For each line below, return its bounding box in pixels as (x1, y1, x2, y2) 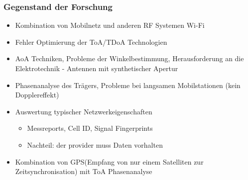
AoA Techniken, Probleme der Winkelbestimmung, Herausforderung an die (15, 53, 244, 64)
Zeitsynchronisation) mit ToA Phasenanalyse (15, 166, 152, 177)
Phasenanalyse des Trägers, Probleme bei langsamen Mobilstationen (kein (15, 80, 241, 90)
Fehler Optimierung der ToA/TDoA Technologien (15, 36, 167, 47)
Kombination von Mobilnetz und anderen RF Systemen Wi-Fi (15, 20, 205, 30)
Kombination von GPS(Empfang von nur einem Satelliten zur (15, 156, 204, 167)
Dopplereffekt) (15, 90, 59, 100)
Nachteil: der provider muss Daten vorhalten (27, 139, 163, 150)
